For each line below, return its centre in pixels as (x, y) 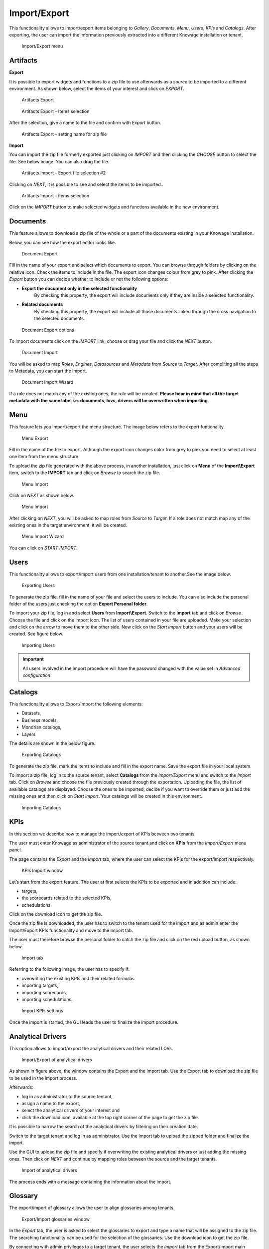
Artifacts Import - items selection (56, 195)
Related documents (42, 304)
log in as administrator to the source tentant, (67, 1096)
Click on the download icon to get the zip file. (56, 914)
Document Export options (48, 330)
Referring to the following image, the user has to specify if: (69, 969)
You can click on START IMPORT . (43, 548)
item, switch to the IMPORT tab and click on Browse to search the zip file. (85, 473)
